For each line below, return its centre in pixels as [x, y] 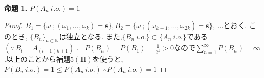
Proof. [14, 25]
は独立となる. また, [90, 36]
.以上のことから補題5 [39, 59]
